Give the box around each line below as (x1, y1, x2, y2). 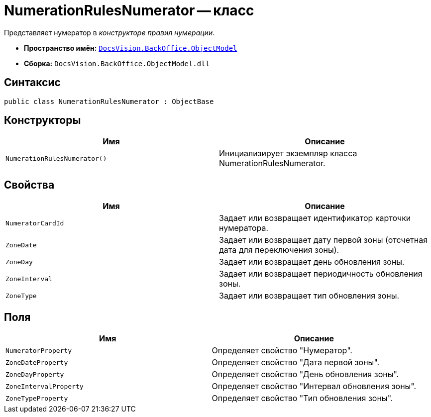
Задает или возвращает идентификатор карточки (219, 213, 411, 223)
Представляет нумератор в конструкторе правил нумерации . (4, 28, 215, 37)
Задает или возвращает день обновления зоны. (219, 257, 405, 267)
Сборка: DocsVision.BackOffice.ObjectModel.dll (24, 59, 210, 68)
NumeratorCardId (5, 219, 64, 227)
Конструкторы (4, 114, 81, 127)
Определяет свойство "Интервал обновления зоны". (212, 381, 417, 392)
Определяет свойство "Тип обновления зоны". (212, 393, 393, 404)
